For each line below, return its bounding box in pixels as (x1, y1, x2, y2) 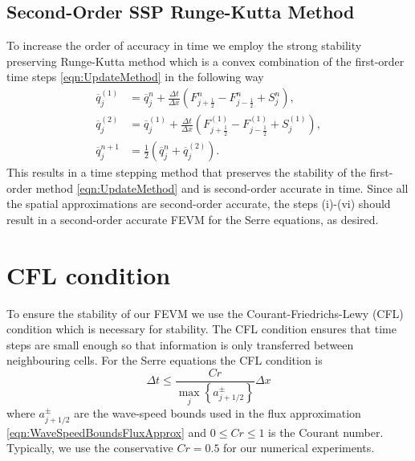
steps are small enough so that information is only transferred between (6, 336, 354, 353)
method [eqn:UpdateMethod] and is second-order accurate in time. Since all (35, 179, 409, 196)
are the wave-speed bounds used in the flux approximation (74, 405, 361, 422)
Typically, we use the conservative (6, 439, 173, 456)
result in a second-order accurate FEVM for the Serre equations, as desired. (6, 210, 379, 227)
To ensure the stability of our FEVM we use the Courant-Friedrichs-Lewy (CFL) (6, 304, 404, 321)
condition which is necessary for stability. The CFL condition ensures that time (6, 320, 397, 337)
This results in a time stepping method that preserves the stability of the (6, 164, 366, 181)
